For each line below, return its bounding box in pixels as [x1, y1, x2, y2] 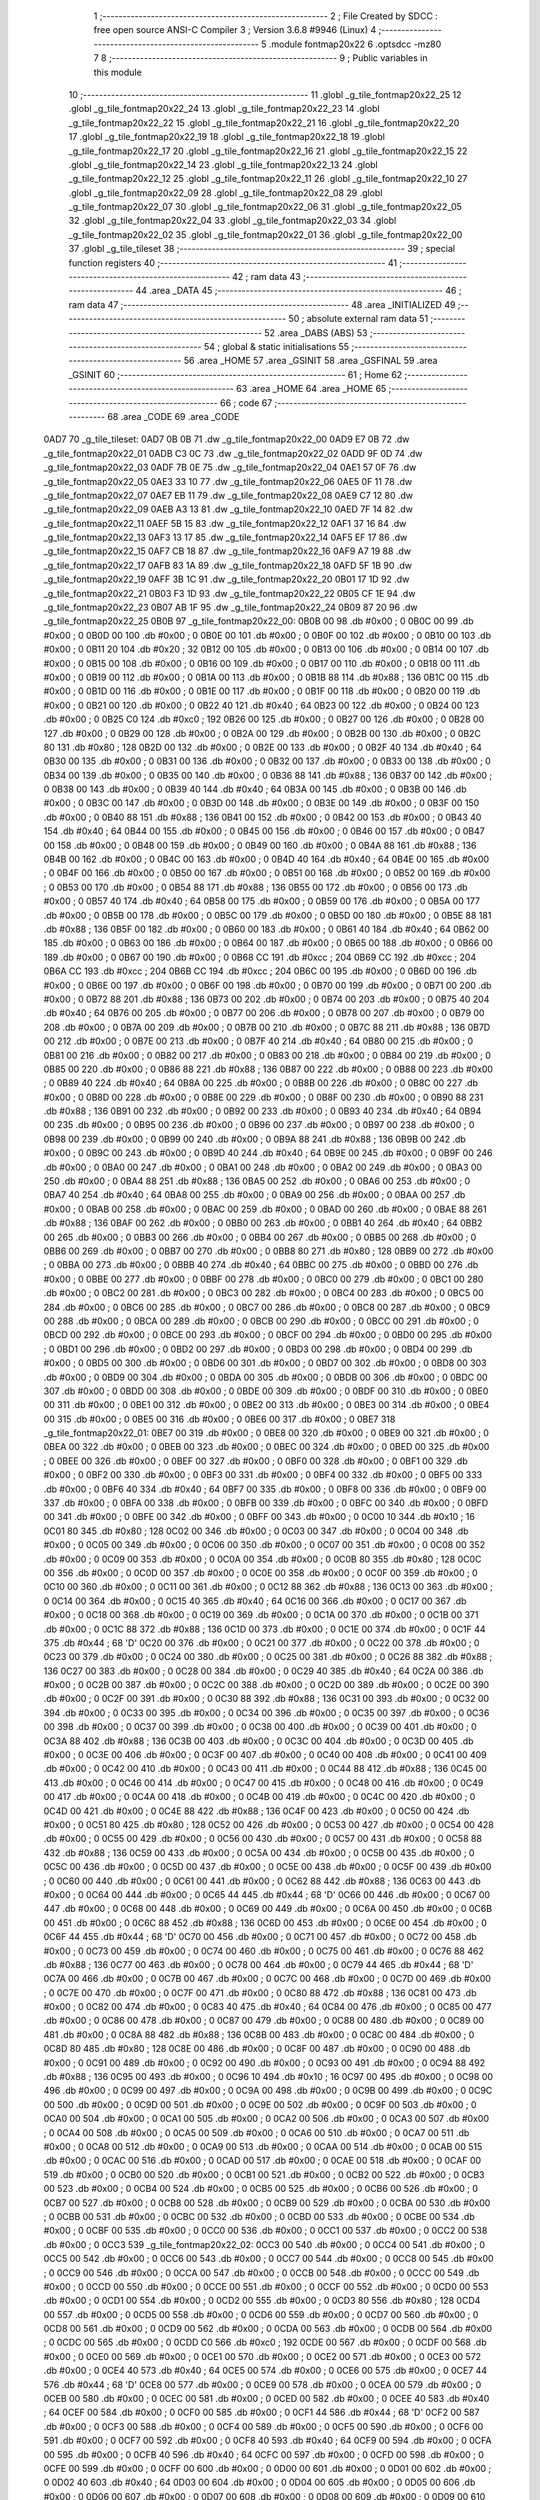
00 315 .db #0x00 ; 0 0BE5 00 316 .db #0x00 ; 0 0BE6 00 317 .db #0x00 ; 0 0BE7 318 [43, 1413, 396, 1425]
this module [93, 66, 142, 78]
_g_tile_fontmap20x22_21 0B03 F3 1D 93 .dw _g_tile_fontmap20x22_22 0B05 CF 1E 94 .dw [43, 587, 416, 599]
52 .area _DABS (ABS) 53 [264, 326, 368, 339]
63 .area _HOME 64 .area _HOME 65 [235, 383, 387, 395]
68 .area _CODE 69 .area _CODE [106, 410, 240, 422]
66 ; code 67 [220, 396, 273, 409]
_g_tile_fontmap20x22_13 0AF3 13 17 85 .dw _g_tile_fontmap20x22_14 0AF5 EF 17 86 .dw [43, 531, 408, 544]
